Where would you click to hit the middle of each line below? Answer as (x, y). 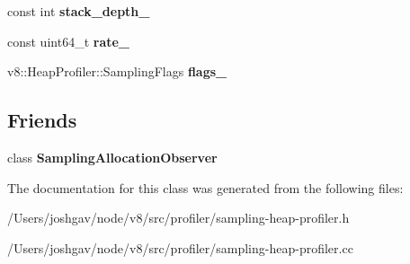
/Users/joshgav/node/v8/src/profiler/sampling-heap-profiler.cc (180, 247)
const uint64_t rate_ (69, 41)
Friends (42, 120)
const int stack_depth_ (79, 11)
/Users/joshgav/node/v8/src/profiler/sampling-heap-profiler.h (178, 218)
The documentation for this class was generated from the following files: (205, 187)
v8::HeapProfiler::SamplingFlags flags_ (117, 71)
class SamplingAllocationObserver (112, 157)
